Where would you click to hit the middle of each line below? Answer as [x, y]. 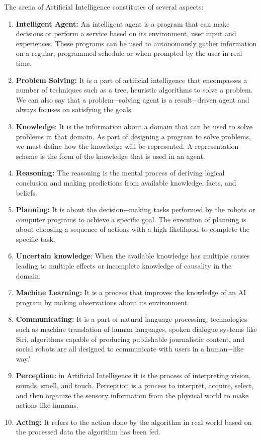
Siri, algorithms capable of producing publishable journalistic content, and [130, 339]
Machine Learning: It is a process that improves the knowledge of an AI [131, 292]
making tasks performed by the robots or [192, 209]
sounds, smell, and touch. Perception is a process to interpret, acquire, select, [135, 385]
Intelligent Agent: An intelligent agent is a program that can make [123, 23]
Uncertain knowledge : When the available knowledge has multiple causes [133, 256]
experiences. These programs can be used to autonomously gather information [136, 43]
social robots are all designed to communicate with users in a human [122, 349]
